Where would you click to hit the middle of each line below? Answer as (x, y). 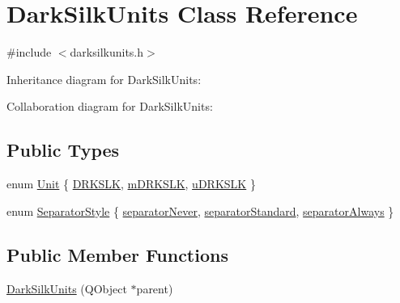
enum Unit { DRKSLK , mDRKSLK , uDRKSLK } (131, 184)
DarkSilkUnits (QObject (67, 288)
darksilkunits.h (107, 52)
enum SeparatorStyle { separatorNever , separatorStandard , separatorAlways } (200, 210)
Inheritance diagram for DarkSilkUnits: (104, 79)
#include (29, 52)
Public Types (63, 150)
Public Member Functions (117, 254)
